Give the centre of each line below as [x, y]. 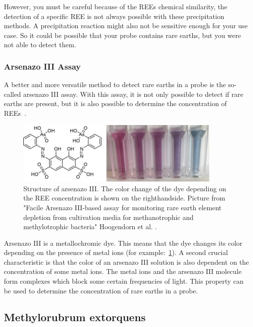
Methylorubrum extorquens [75, 317]
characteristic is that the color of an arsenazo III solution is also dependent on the [126, 262]
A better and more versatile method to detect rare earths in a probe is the [115, 84]
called [12, 94]
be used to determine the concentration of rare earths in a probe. [101, 290]
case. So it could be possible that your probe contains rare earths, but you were [123, 35]
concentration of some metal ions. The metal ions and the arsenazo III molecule [123, 271]
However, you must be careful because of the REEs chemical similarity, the [116, 6]
